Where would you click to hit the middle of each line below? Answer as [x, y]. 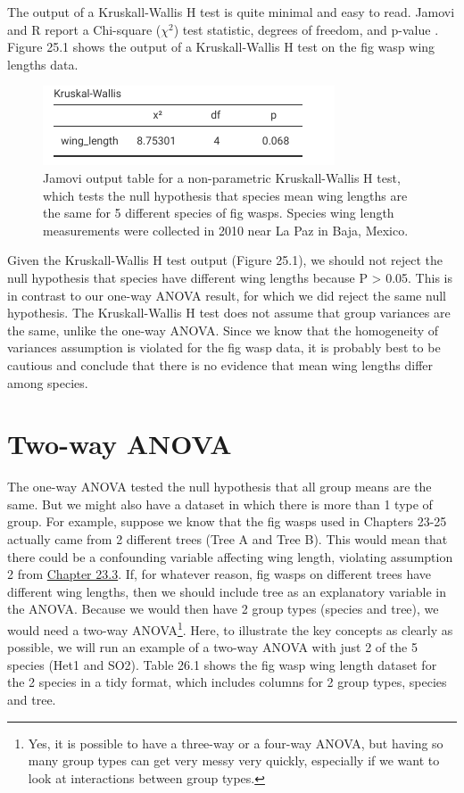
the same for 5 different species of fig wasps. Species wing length [219, 213]
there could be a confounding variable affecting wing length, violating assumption [230, 556]
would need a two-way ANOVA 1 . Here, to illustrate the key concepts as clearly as [230, 628]
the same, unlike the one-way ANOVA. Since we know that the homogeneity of [223, 330]
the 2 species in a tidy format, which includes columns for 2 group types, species [227, 682]
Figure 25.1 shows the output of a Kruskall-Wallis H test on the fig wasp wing [221, 47]
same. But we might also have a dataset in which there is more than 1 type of [220, 504]
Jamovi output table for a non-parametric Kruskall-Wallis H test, [222, 177]
